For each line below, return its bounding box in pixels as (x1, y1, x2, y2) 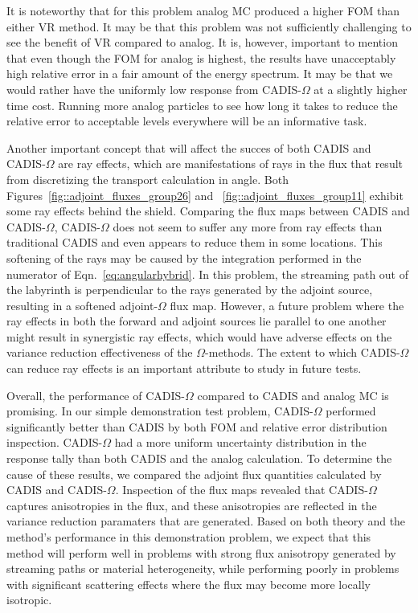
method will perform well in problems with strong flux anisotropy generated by (6, 544, 396, 561)
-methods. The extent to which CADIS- (205, 344, 400, 361)
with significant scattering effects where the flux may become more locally (6, 575, 371, 592)
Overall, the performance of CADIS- (6, 386, 185, 403)
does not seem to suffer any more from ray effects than (113, 218, 383, 235)
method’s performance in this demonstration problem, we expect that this (6, 529, 371, 545)
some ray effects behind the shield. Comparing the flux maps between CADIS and (6, 202, 410, 219)
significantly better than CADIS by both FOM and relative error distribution (6, 418, 387, 435)
